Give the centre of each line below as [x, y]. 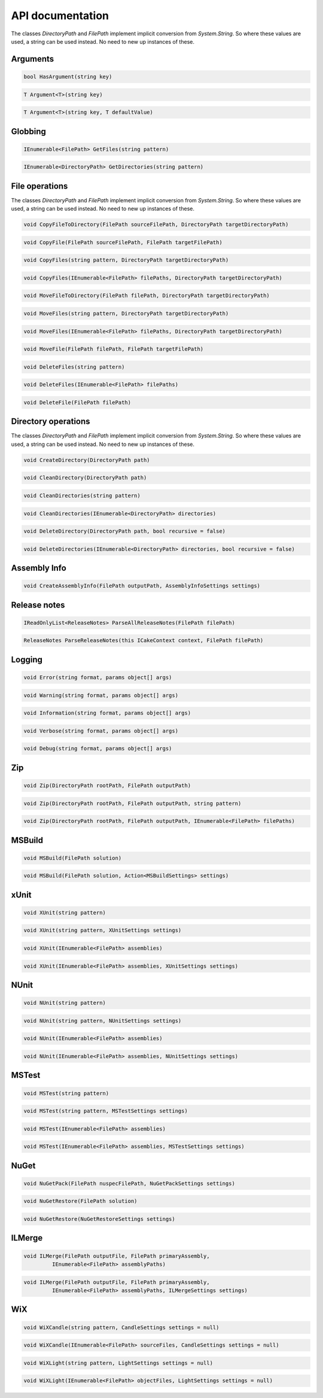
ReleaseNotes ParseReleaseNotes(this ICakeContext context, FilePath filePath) [144, 641]
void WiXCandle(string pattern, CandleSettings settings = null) [121, 1327]
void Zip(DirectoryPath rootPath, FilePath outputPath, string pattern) [132, 803]
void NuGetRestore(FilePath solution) [80, 1201]
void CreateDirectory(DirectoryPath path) [87, 460]
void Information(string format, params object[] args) [107, 713]
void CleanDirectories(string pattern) [82, 496]
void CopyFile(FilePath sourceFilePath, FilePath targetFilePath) [123, 242]
